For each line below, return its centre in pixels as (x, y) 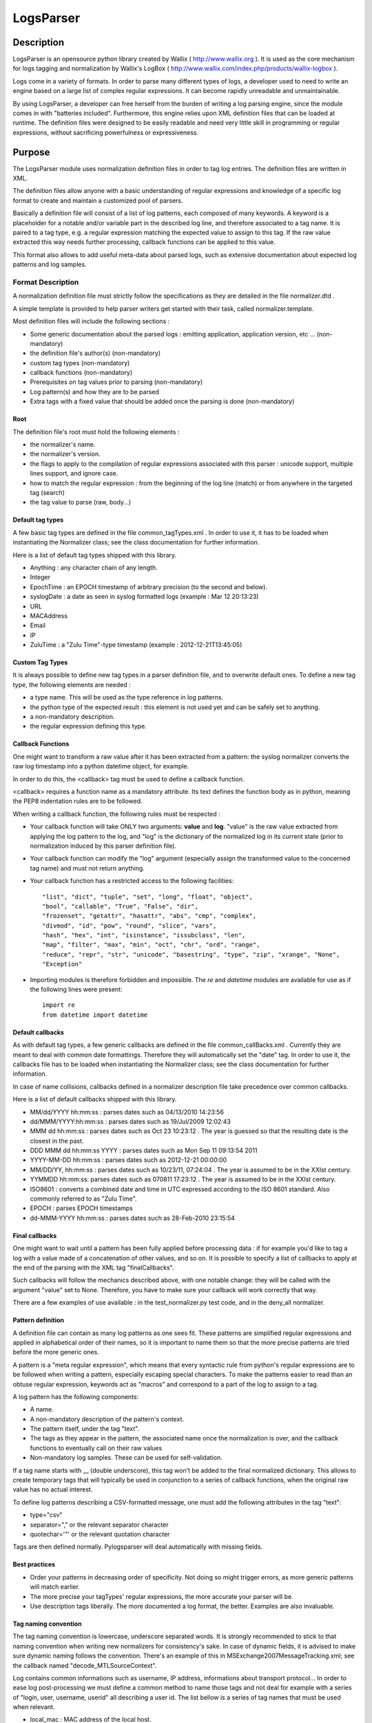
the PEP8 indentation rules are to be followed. (77, 801)
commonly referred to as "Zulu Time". (83, 1199)
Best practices (34, 1564)
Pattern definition (39, 1321)
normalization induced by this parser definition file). (103, 846)
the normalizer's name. (63, 445)
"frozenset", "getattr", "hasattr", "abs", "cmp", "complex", (149, 916)
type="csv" (46, 1515)
